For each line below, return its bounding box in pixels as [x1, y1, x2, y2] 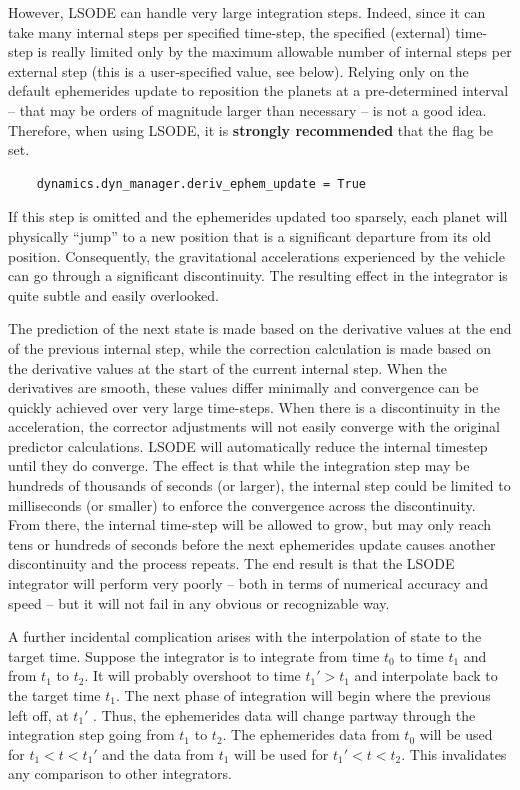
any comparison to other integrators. [8, 763, 232, 784]
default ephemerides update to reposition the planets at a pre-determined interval [8, 80, 509, 101]
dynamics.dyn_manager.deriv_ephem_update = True [36, 176, 366, 191]
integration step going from [8, 724, 175, 745]
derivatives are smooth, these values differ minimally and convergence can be [8, 377, 479, 398]
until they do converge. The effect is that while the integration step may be [8, 455, 470, 476]
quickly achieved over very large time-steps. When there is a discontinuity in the [8, 396, 500, 417]
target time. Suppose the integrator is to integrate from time [8, 645, 380, 666]
